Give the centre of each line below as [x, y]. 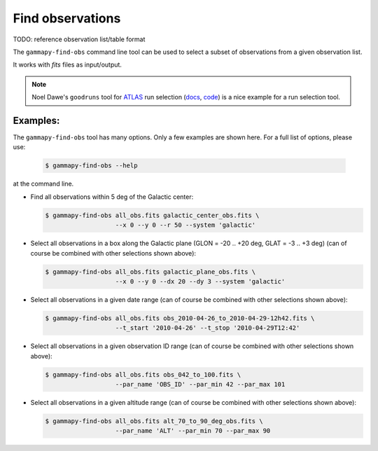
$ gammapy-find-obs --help [91, 166]
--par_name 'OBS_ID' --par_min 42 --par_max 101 [200, 384]
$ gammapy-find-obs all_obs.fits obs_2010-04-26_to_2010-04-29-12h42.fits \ [180, 318]
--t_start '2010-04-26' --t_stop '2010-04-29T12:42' [208, 328]
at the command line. [43, 184]
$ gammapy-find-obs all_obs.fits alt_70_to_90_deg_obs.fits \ [154, 421]
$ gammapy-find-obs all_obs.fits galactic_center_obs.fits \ [152, 215]
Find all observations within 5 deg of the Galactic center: [112, 197]
